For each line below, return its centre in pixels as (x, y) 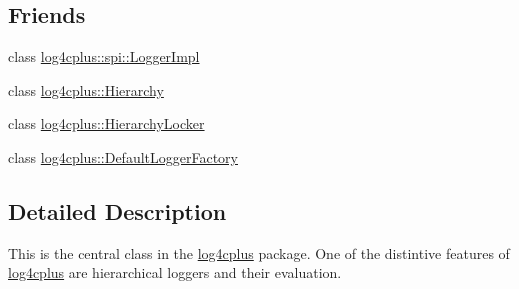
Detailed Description (117, 210)
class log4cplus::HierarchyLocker (106, 123)
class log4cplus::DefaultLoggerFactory (123, 156)
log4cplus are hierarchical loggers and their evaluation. (175, 272)
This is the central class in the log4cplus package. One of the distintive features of (259, 252)
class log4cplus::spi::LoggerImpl (104, 56)
